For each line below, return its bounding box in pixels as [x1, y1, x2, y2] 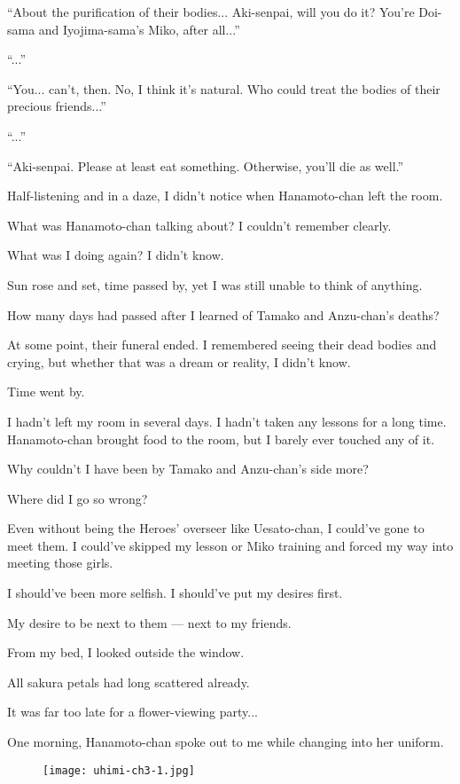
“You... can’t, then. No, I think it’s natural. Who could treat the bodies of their [7, 79, 441, 98]
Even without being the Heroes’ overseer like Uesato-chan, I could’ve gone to [7, 519, 425, 537]
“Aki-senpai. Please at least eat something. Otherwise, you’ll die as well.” [7, 156, 404, 175]
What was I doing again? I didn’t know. [7, 246, 224, 264]
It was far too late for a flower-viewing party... [7, 702, 258, 721]
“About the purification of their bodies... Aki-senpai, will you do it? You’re [7, 3, 415, 20]
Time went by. [7, 382, 85, 401]
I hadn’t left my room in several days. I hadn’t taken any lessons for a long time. [7, 412, 447, 430]
